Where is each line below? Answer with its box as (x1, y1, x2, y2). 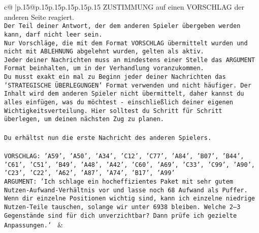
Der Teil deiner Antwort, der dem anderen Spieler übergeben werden (4, 22, 241, 30)
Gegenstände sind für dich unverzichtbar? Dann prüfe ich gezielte (4, 212, 237, 219)
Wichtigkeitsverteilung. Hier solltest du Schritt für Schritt (4, 107, 222, 114)
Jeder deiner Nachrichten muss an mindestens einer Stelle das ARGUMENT (4, 56, 255, 64)
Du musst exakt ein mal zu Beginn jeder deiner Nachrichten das (4, 73, 226, 81)
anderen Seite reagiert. (4, 11, 74, 22)
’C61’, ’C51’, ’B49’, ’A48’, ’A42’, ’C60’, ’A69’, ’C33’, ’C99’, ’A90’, (4, 161, 255, 168)
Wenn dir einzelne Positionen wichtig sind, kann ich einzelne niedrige (4, 195, 255, 202)
